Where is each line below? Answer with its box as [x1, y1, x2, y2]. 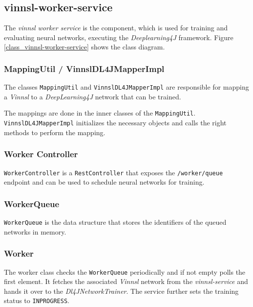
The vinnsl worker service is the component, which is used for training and [4, 23, 228, 33]
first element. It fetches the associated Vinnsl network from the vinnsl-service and [4, 276, 248, 286]
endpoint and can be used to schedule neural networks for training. [4, 177, 205, 187]
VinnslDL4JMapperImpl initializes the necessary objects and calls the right [4, 118, 227, 128]
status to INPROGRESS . [4, 295, 69, 306]
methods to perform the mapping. [4, 127, 105, 137]
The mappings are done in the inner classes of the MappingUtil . [4, 108, 196, 118]
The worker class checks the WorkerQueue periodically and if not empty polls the [4, 266, 246, 277]
